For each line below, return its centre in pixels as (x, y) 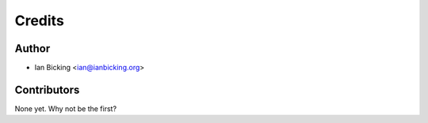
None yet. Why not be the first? (66, 108)
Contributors (47, 89)
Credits (40, 20)
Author (32, 48)
